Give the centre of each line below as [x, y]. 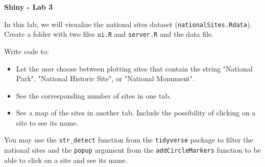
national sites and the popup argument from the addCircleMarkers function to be [132, 150]
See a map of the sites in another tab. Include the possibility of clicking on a [136, 113]
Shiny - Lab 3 [29, 7]
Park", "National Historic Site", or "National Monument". [105, 78]
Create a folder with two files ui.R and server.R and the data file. [109, 34]
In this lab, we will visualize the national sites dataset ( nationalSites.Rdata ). [128, 24]
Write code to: [27, 51]
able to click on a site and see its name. [66, 160]
